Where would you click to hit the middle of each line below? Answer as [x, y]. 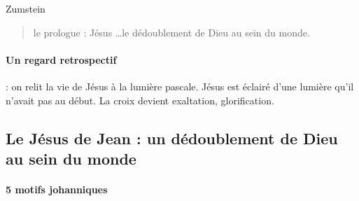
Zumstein [26, 8]
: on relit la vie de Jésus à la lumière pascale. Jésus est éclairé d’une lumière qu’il [180, 86]
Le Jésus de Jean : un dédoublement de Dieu [172, 138]
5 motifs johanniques [57, 189]
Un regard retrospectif [61, 59]
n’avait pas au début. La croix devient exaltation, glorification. [140, 100]
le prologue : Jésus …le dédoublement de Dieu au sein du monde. [171, 32]
